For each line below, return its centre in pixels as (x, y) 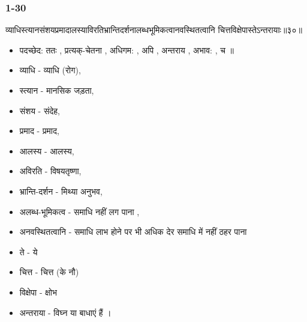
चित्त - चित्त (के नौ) (49, 272)
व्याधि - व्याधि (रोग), (50, 70)
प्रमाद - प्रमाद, (39, 131)
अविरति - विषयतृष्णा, (50, 171)
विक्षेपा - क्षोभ (38, 292)
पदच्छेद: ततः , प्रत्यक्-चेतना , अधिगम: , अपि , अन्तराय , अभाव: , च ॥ (127, 50)
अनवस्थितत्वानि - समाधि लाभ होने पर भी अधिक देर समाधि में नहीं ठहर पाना (133, 232)
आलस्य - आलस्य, (47, 150)
